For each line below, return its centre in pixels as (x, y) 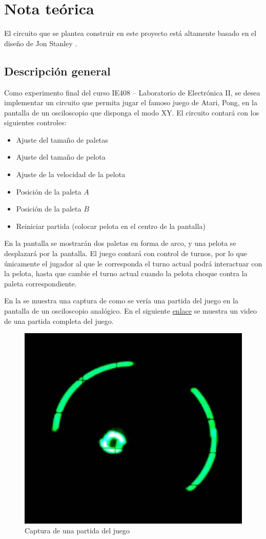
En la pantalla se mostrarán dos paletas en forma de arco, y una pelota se (120, 243)
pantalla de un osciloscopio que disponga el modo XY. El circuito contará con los (132, 112)
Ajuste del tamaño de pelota (61, 157)
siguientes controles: (35, 122)
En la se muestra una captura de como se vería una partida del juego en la (121, 301)
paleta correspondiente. (40, 283)
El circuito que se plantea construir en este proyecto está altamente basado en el (130, 33)
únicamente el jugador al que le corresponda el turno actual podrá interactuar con (133, 263)
